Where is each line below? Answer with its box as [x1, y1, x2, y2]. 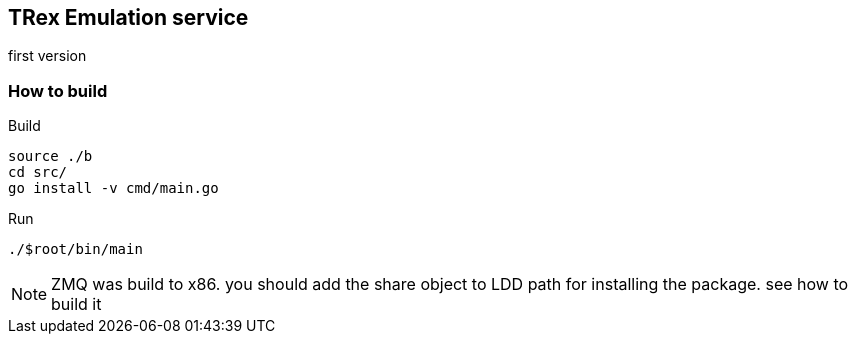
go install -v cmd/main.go [8, 180, 219, 197]
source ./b [8, 148, 93, 165]
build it [51, 294, 102, 315]
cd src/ [8, 164, 68, 181]
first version [8, 47, 87, 65]
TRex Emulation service [8, 5, 249, 30]
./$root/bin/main [8, 241, 143, 258]
